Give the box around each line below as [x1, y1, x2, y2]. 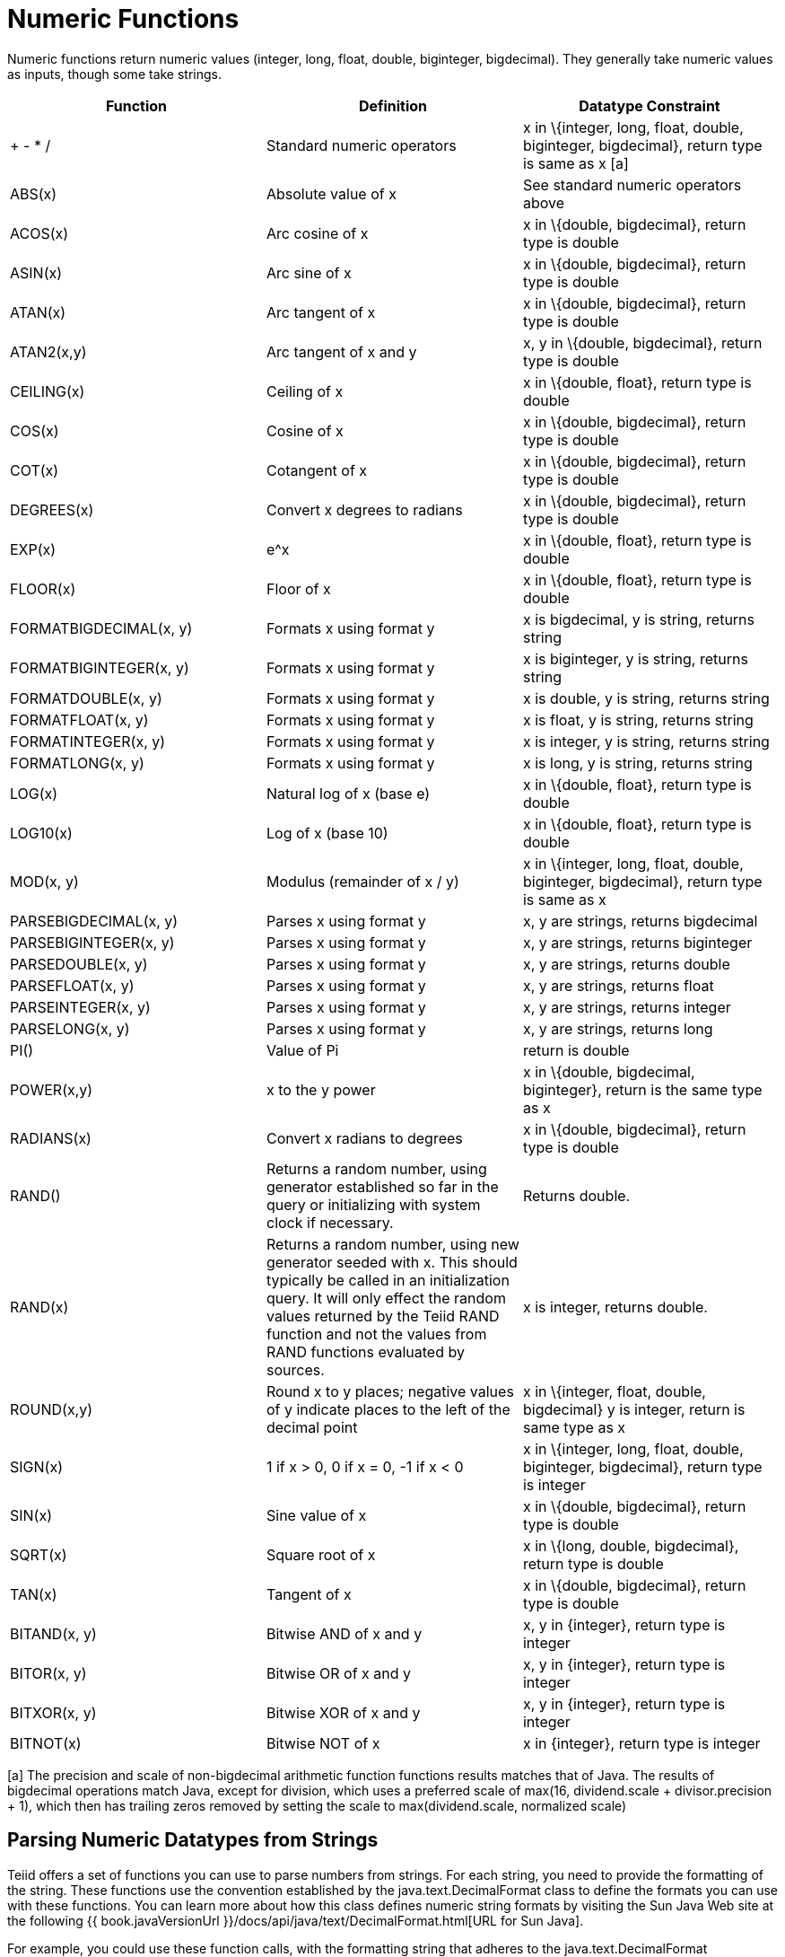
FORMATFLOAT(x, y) [10, 710, 149, 729]
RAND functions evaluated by [266, 1342, 465, 1361]
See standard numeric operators [522, 175, 742, 194]
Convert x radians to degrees [266, 1128, 463, 1147]
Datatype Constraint [579, 96, 720, 115]
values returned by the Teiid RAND [266, 1306, 500, 1325]
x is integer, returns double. [522, 1297, 708, 1316]
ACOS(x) [10, 224, 69, 242]
